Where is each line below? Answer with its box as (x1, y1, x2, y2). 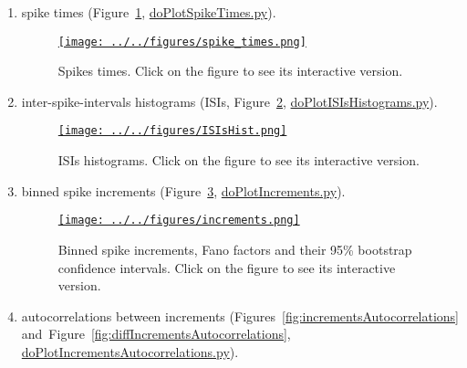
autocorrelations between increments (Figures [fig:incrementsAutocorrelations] (21, 306, 460, 325)
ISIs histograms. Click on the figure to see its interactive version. (57, 151, 420, 170)
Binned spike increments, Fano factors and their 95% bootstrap (57, 239, 412, 258)
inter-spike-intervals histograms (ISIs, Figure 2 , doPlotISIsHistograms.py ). (21, 91, 438, 110)
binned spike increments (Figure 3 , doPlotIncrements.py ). (21, 181, 346, 200)
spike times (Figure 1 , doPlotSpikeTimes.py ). (21, 3, 276, 21)
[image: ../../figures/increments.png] (57, 214, 300, 227)
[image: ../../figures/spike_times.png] (57, 35, 306, 48)
